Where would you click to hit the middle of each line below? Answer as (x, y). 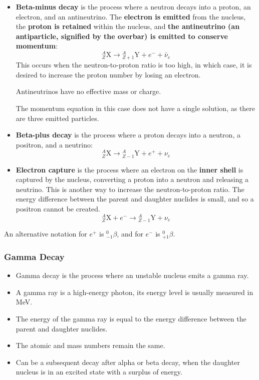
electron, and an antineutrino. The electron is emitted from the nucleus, (131, 16)
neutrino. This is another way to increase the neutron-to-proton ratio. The (130, 189)
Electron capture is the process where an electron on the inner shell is (129, 169)
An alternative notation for (46, 233)
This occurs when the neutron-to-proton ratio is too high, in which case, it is (134, 65)
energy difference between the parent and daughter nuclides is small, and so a (135, 199)
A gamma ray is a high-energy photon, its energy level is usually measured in (135, 292)
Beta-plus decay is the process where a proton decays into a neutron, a (128, 135)
